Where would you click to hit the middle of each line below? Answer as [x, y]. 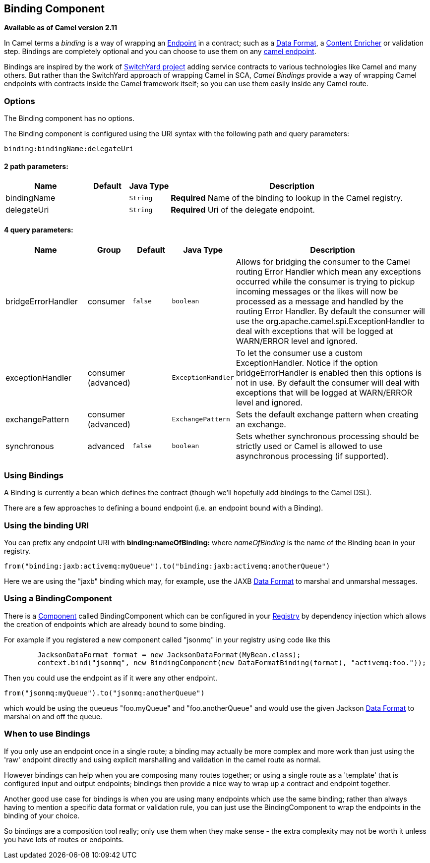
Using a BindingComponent [58, 599]
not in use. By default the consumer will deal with [328, 382]
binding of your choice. [42, 815]
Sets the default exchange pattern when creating [327, 414]
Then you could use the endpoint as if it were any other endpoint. [111, 678]
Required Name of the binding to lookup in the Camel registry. [287, 198]
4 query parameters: [39, 230]
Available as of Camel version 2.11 [61, 28]
